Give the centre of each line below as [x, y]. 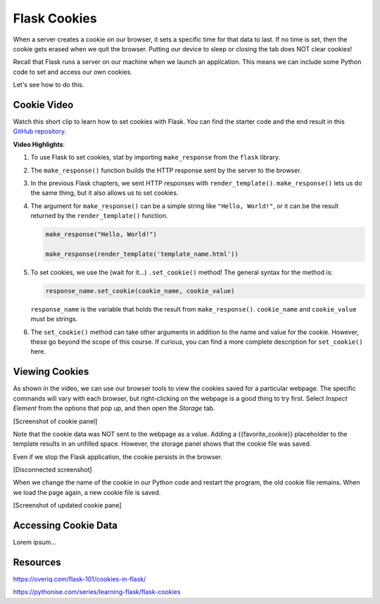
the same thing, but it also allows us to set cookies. [104, 193]
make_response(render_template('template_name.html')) [142, 254]
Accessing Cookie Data [65, 526]
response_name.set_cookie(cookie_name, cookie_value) [140, 291]
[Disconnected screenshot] [52, 470]
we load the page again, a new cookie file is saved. [87, 492]
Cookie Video [43, 104]
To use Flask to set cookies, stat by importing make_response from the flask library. [156, 158]
